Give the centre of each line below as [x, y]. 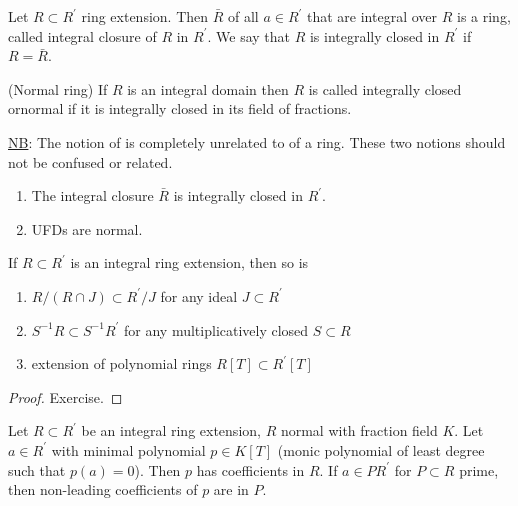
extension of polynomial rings [121, 363]
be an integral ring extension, [171, 430]
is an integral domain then [208, 88]
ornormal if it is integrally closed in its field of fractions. [180, 108]
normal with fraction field [359, 430]
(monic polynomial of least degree [381, 449]
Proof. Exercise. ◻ [65, 396]
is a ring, [483, 16]
